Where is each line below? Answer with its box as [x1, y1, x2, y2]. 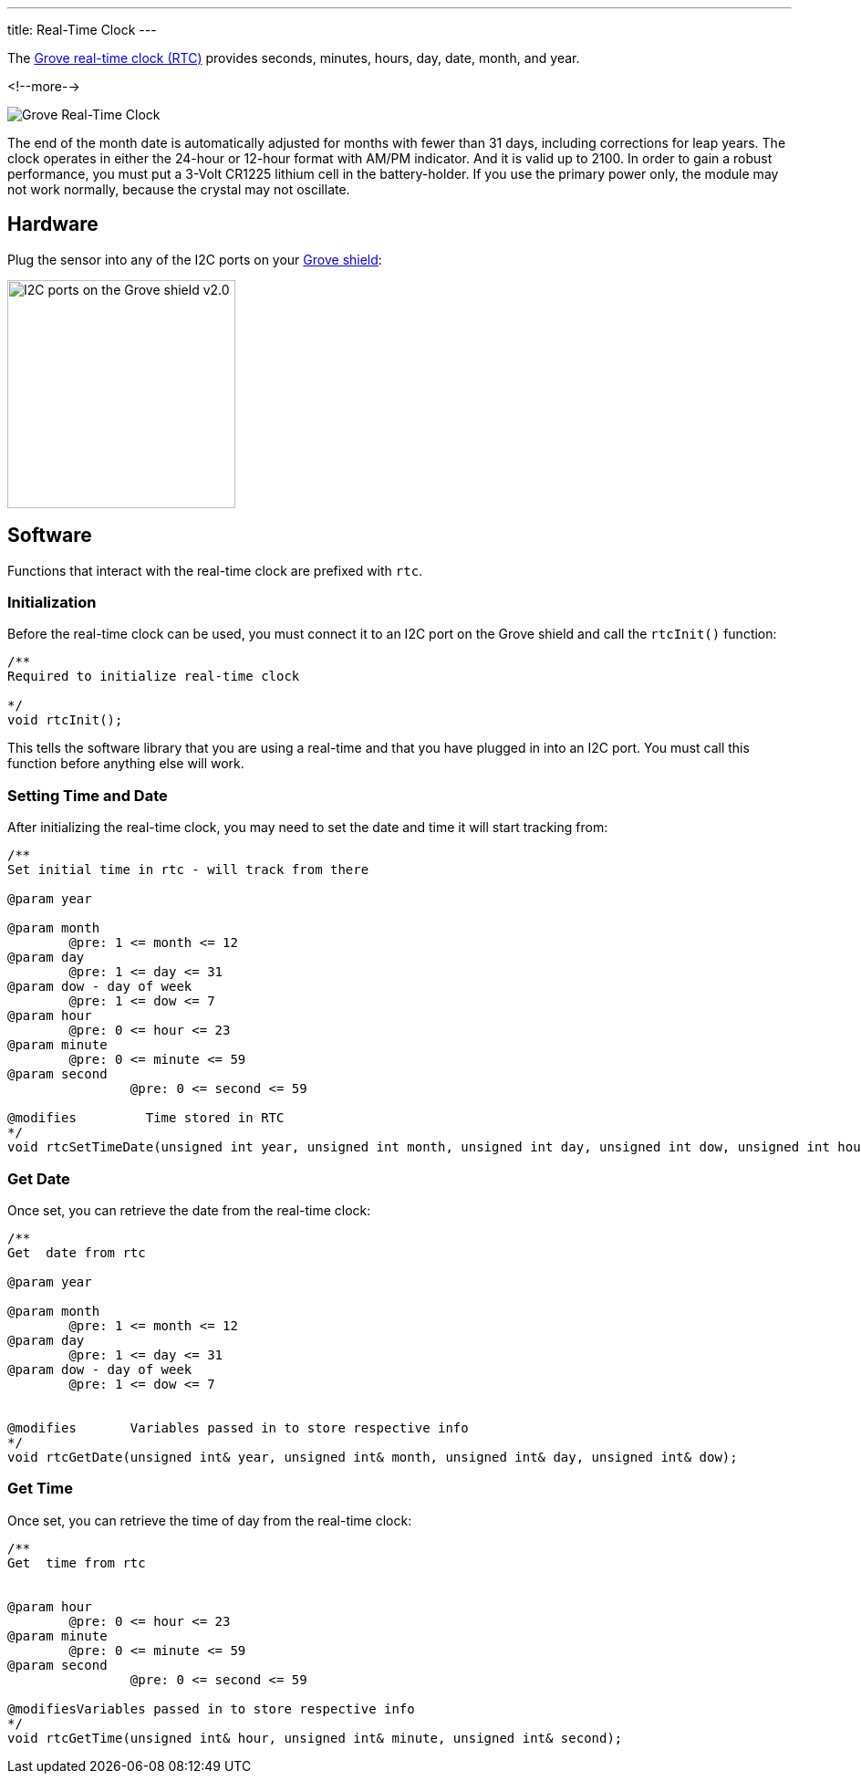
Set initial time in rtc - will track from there [7, 862, 369, 878]
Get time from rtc [7, 1555, 146, 1570]
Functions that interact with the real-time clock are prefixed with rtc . [7, 562, 423, 578]
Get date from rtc [7, 1245, 146, 1260]
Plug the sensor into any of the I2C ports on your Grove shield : [7, 251, 382, 267]
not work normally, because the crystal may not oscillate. [7, 182, 350, 197]
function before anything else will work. [7, 755, 244, 772]
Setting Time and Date [7, 786, 168, 805]
